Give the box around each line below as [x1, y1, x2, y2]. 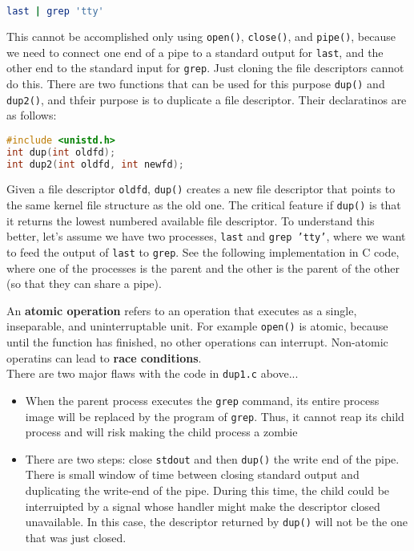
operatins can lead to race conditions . [6, 349, 202, 366]
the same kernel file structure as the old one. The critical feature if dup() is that [6, 196, 401, 213]
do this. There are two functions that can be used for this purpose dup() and [6, 75, 385, 91]
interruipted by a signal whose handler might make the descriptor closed [25, 497, 380, 514]
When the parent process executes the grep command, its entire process [25, 391, 380, 408]
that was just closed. [25, 529, 127, 545]
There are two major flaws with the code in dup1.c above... [6, 365, 299, 382]
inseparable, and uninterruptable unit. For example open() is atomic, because [6, 318, 388, 334]
